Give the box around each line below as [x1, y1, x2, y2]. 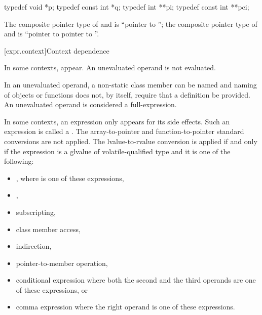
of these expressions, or [16, 284, 88, 295]
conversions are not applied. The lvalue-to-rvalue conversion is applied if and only [4, 136, 257, 146]
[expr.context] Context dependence [4, 45, 109, 56]
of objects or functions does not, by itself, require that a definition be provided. [4, 89, 250, 100]
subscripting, [16, 206, 56, 217]
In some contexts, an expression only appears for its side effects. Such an [4, 116, 230, 126]
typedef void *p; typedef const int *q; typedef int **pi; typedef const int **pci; [4, 2, 249, 12]
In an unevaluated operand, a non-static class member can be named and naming [4, 79, 257, 89]
